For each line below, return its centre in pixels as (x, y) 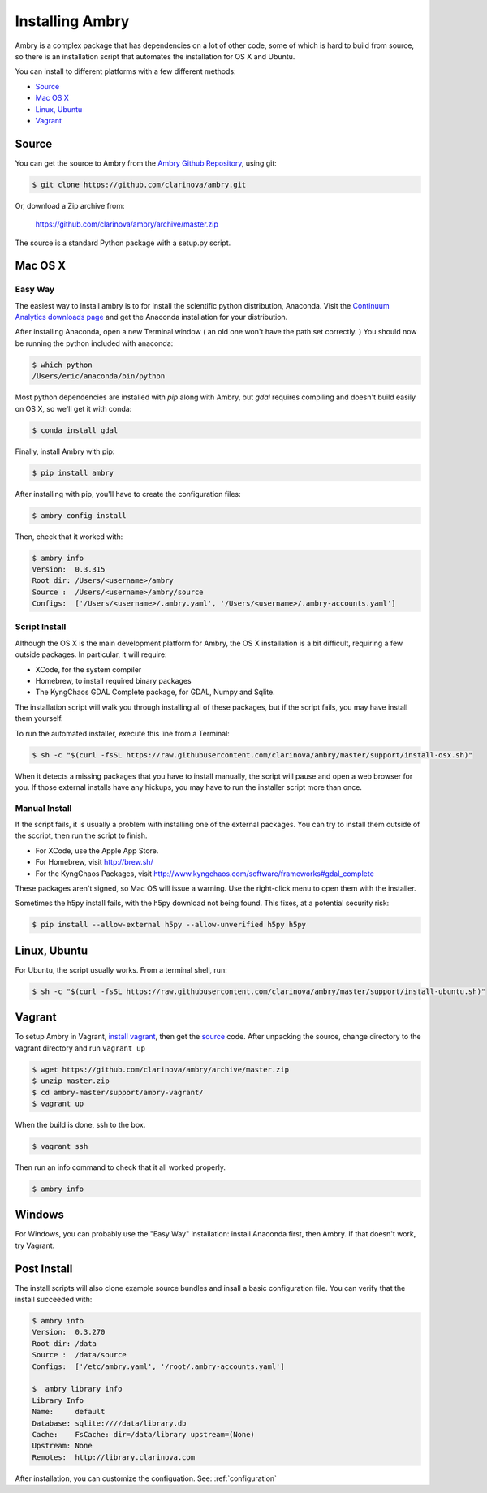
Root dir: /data (65, 1343)
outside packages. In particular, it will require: (91, 654)
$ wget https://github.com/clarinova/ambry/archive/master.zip (161, 1069)
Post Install (44, 1269)
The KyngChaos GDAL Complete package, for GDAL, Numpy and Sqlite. (155, 692)
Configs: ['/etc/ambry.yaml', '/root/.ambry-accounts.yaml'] (158, 1366)
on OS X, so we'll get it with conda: (73, 408)
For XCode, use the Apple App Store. (97, 850)
